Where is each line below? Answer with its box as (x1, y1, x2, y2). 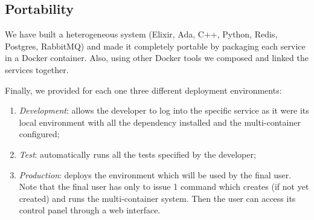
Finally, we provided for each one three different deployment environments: (5, 83, 282, 96)
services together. (5, 63, 69, 76)
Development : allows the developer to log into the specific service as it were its (19, 104, 309, 117)
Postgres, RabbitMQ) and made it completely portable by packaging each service (5, 39, 306, 52)
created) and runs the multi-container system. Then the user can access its (19, 192, 296, 204)
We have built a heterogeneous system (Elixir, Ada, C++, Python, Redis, (5, 28, 278, 40)
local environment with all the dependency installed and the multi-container (19, 115, 301, 128)
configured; (19, 128, 60, 140)
